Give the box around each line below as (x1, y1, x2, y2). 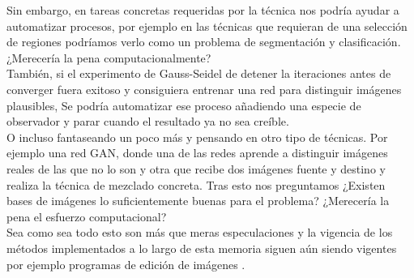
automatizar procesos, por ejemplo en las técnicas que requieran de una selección (6, 17, 408, 34)
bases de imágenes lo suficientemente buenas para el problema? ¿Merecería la (6, 192, 390, 209)
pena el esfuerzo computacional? (6, 207, 167, 225)
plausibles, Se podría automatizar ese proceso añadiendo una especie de (6, 96, 361, 113)
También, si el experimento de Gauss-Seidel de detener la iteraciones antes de (6, 65, 391, 82)
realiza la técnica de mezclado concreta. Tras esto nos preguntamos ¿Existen (6, 176, 386, 193)
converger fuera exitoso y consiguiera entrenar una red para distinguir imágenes (6, 80, 402, 97)
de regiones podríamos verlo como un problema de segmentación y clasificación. (6, 33, 401, 50)
